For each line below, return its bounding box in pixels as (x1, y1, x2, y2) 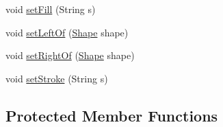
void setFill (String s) (5, 2, 96, 16)
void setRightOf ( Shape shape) (5, 48, 135, 62)
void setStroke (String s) (5, 71, 108, 85)
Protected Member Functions (5, 104, 218, 126)
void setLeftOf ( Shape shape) (5, 25, 129, 39)
